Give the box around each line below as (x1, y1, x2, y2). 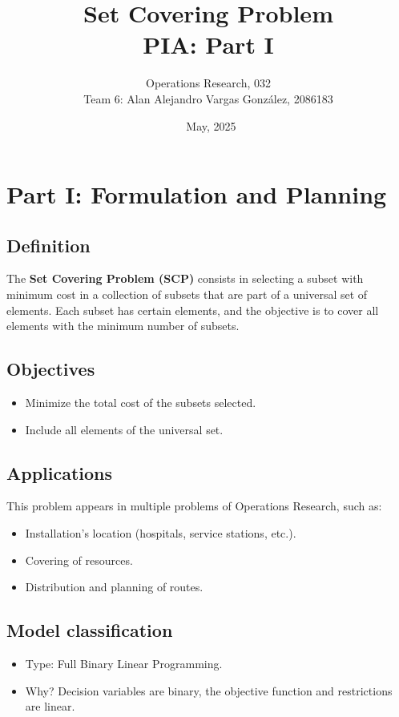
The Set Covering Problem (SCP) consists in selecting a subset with (6, 270, 364, 287)
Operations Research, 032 (146, 75, 271, 91)
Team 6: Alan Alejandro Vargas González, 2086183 (83, 90, 333, 107)
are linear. (25, 698, 75, 715)
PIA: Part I (143, 28, 274, 61)
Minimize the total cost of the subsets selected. (25, 394, 256, 411)
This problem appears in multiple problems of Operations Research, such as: (6, 497, 382, 514)
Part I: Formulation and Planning (6, 178, 387, 211)
